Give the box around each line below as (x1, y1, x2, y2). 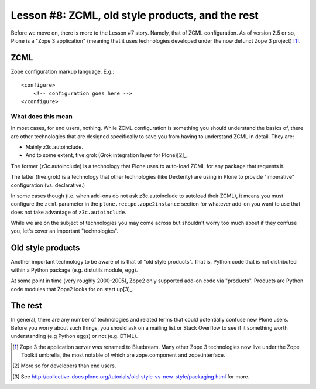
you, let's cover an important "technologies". (11, 227, 119, 234)
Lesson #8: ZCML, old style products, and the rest (11, 9, 259, 22)
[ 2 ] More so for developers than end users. (12, 362, 116, 369)
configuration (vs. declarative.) (11, 182, 85, 189)
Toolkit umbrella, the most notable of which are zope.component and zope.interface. (21, 352, 225, 359)
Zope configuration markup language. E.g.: (11, 68, 114, 75)
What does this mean (11, 112, 73, 120)
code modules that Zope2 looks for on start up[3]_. (11, 285, 134, 292)
